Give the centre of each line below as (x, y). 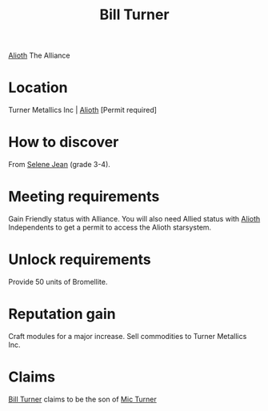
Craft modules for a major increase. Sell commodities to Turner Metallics (128, 336)
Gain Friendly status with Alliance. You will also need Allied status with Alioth (134, 219)
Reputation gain (62, 314)
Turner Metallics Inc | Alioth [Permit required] (83, 110)
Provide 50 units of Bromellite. (58, 281)
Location (38, 88)
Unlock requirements (80, 259)
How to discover (64, 142)
